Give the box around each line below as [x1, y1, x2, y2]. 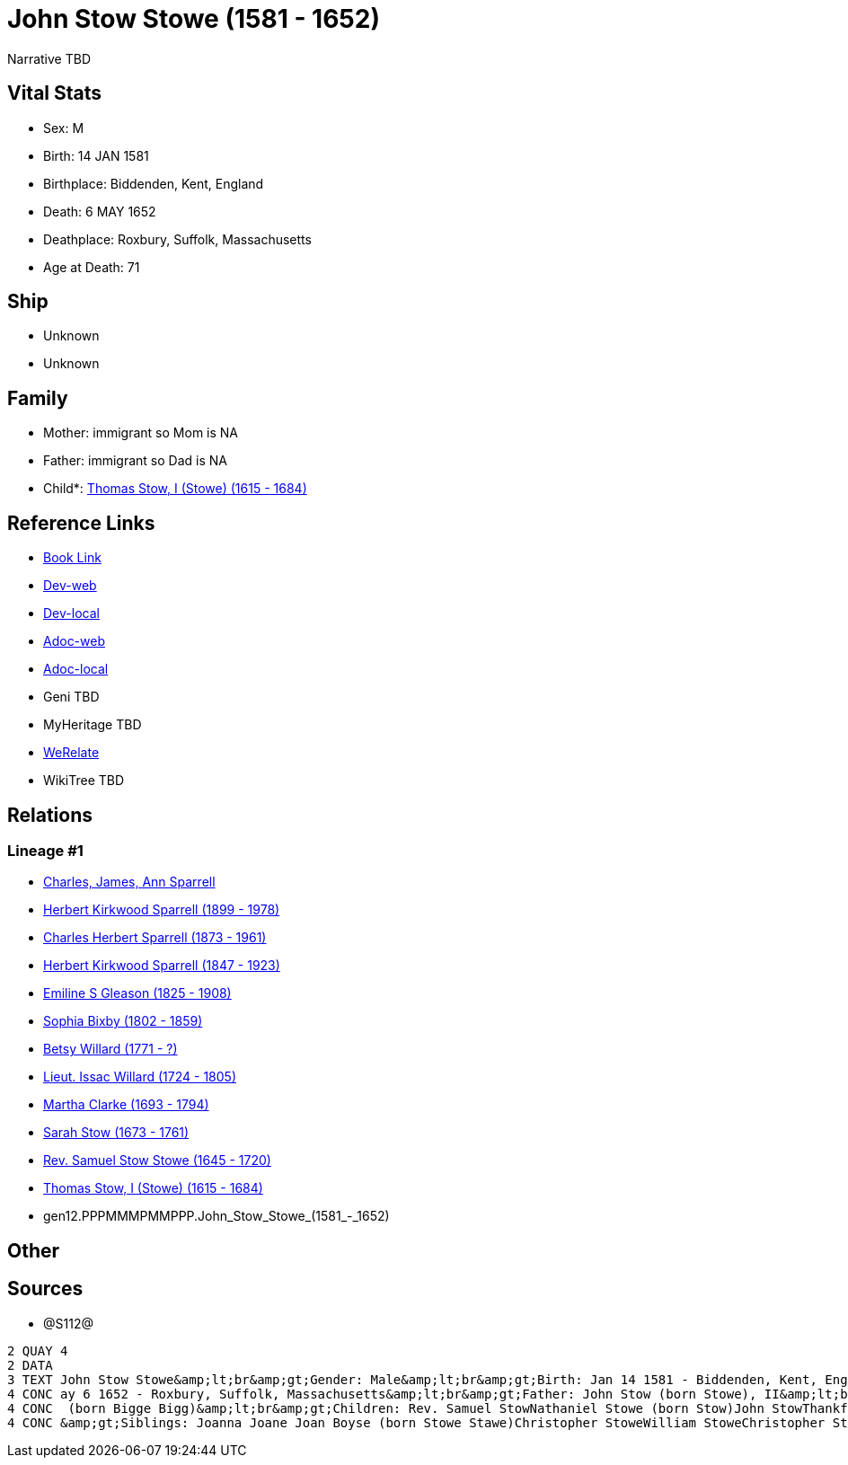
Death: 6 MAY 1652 [43, 203, 156, 219]
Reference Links [7, 511, 155, 534]
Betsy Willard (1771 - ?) [43, 1041, 178, 1057]
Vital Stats [7, 82, 102, 105]
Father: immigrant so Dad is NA [43, 453, 227, 469]
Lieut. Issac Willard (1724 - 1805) [43, 1069, 237, 1085]
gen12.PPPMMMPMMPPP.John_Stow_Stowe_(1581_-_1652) [43, 1208, 390, 1224]
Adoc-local [43, 661, 109, 677]
